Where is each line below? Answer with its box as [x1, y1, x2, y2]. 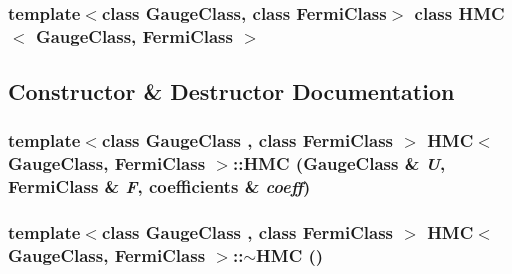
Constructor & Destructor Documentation [8, 76, 455, 107]
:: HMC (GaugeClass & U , [232, 151, 446, 176]
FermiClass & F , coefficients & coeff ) [8, 174, 311, 199]
